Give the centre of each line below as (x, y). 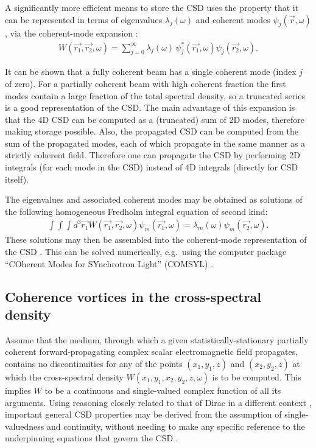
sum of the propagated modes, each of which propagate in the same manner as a (155, 143)
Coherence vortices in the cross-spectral (133, 296)
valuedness (25, 426)
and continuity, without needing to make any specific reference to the (176, 426)
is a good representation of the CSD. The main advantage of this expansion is (150, 107)
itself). (17, 179)
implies (18, 390)
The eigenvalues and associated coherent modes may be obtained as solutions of (154, 199)
